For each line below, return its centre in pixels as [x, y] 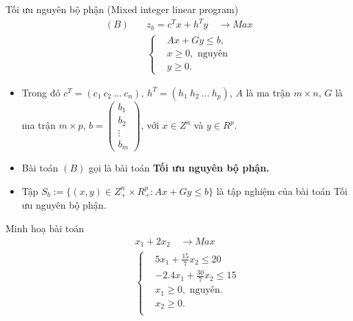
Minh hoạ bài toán [45, 228]
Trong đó [41, 92]
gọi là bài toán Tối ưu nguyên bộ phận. [179, 168]
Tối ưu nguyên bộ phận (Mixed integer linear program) [122, 9]
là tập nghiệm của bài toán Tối [282, 190]
